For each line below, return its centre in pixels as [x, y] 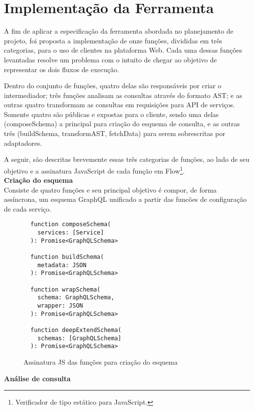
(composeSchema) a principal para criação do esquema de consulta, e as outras [122, 124]
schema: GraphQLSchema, [76, 298]
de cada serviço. [28, 208]
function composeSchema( [71, 225]
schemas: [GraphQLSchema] [79, 338]
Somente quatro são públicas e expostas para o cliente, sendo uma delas [111, 114]
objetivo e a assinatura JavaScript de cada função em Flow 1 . [95, 170]
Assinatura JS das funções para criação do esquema [101, 361]
